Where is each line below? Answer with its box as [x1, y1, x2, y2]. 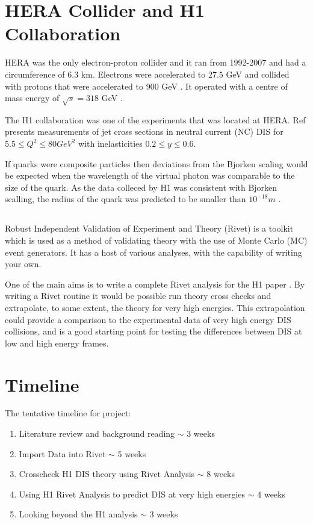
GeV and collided [226, 67, 290, 80]
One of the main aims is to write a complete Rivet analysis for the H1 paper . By [5, 277, 305, 290]
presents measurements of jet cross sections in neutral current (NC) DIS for [5, 125, 284, 138]
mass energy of [5, 91, 60, 104]
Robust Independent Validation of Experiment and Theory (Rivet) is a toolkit [5, 222, 294, 235]
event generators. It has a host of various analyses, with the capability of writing [5, 245, 302, 258]
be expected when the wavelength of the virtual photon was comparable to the [5, 169, 295, 182]
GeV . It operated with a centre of [161, 79, 288, 92]
